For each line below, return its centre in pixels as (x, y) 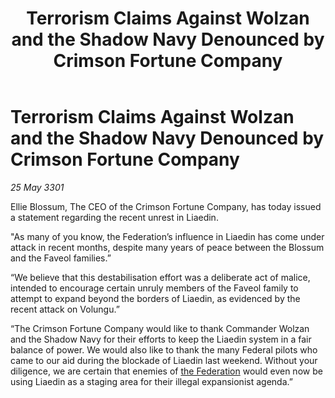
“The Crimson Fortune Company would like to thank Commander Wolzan (160, 328)
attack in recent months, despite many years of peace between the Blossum (167, 247)
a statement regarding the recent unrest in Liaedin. (114, 217)
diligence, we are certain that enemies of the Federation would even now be (166, 371)
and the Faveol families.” (61, 258)
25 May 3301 (37, 187)
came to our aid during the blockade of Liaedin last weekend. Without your (164, 360)
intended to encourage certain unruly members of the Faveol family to (154, 288)
